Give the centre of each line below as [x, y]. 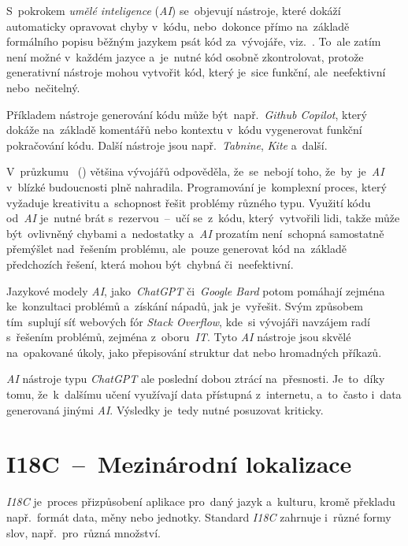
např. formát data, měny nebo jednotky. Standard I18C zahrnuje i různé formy [199, 516]
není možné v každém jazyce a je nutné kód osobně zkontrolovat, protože [185, 56]
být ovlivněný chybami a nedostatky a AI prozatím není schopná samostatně [195, 233]
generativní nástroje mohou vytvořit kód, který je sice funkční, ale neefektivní [196, 72]
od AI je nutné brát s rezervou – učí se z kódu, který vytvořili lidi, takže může [203, 218]
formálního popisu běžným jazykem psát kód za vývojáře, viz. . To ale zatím [194, 41]
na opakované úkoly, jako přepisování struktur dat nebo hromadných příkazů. [194, 352]
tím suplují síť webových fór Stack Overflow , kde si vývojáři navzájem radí [189, 321]
